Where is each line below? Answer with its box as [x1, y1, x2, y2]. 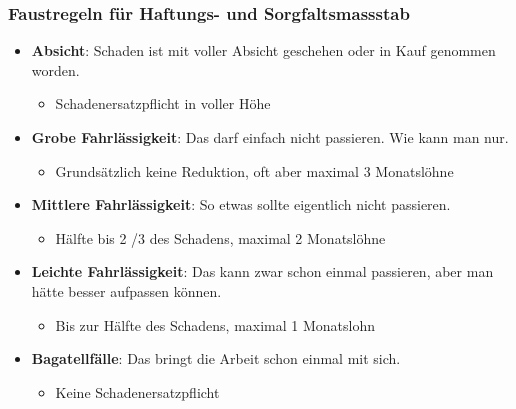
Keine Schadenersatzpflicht [55, 381, 220, 402]
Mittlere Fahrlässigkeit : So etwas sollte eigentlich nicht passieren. [31, 194, 451, 215]
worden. [31, 59, 80, 80]
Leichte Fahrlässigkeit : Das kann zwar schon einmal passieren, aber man [31, 261, 494, 282]
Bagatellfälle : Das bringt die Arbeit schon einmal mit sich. [31, 348, 401, 369]
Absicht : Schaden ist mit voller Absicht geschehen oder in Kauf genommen [31, 40, 496, 61]
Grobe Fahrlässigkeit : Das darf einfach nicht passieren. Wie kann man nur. [31, 127, 509, 147]
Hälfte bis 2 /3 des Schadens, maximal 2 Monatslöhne [55, 227, 386, 248]
